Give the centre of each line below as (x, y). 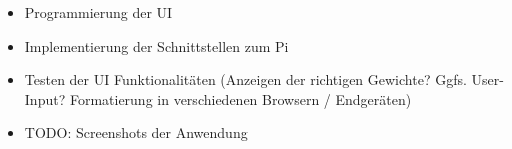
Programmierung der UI (98, 12)
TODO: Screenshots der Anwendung (136, 132)
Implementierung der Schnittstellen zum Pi (156, 45)
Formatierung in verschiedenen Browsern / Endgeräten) (240, 98)
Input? (45, 98)
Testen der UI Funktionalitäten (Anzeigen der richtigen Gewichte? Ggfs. (245, 79)
